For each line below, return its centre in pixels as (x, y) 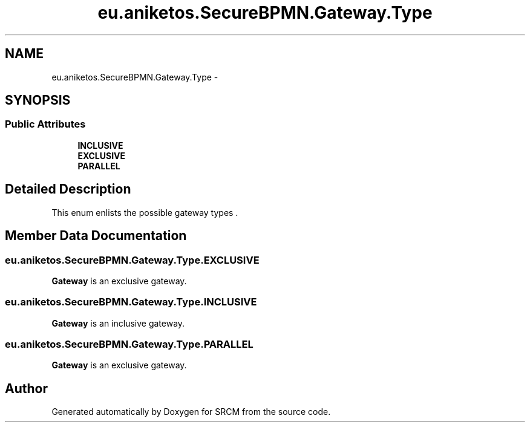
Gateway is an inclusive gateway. (118, 323)
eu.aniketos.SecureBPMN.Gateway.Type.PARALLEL (129, 344)
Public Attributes (45, 124)
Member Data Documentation (96, 236)
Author (26, 388)
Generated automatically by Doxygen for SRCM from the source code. (191, 412)
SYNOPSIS (38, 100)
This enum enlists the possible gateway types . (145, 212)
